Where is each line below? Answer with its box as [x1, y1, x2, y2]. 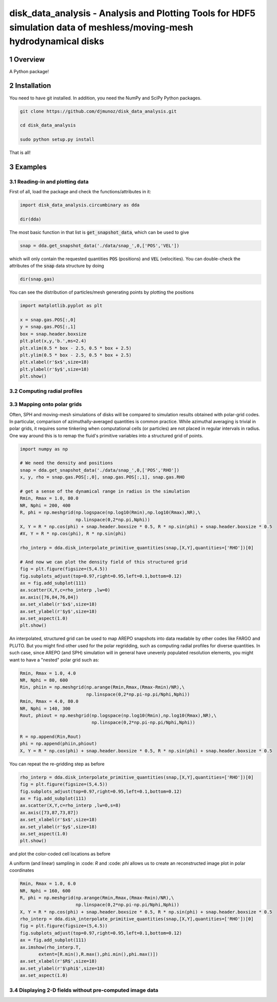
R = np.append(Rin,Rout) [20, 734, 82, 740]
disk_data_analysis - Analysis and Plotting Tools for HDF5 [9, 8, 256, 19]
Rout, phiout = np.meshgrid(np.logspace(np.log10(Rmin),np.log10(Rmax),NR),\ [20, 712, 217, 718]
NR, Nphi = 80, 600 [20, 677, 68, 683]
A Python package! [9, 68, 49, 74]
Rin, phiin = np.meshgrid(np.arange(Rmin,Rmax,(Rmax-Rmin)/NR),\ [20, 684, 185, 690]
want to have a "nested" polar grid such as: [9, 656, 99, 663]
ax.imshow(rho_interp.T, [20, 944, 82, 950]
